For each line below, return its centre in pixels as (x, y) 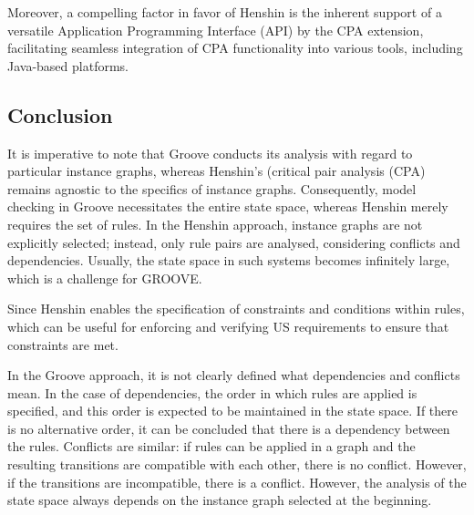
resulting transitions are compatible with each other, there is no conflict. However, (237, 464)
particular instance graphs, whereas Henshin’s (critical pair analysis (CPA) (216, 171)
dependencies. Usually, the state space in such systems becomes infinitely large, (229, 260)
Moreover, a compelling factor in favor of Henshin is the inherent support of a (225, 12)
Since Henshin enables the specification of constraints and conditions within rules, (236, 309)
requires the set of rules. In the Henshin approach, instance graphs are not (215, 224)
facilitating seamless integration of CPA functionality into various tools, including (235, 48)
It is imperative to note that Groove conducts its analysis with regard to (210, 153)
